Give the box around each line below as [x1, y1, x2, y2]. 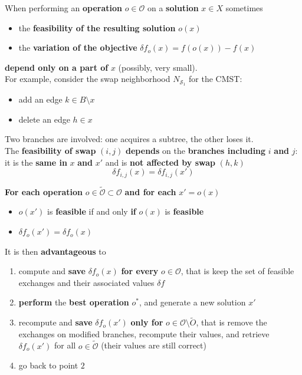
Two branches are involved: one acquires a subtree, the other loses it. [5, 133, 254, 145]
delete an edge [18, 113, 70, 125]
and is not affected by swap [105, 156, 216, 168]
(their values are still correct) [101, 339, 206, 351]
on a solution [147, 2, 199, 14]
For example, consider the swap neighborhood [5, 73, 170, 85]
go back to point [18, 359, 78, 371]
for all [54, 339, 76, 351]
